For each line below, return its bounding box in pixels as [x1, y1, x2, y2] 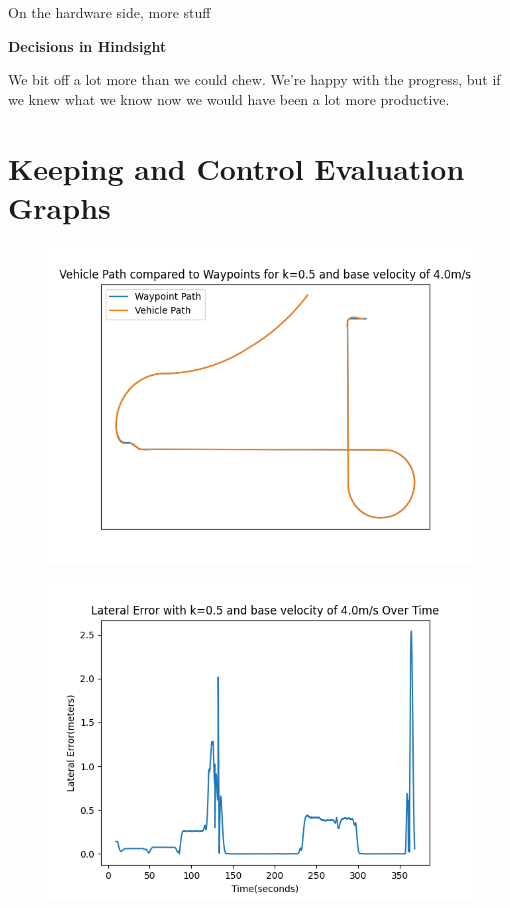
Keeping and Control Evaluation [8, 147, 465, 188]
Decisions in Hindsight [8, 35, 167, 56]
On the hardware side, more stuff [8, 2, 211, 22]
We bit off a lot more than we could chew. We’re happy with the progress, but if [8, 69, 501, 90]
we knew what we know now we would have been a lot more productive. [8, 88, 450, 109]
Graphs [8, 186, 111, 227]
